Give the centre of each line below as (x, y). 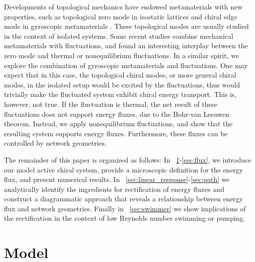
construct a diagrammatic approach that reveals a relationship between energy (124, 199)
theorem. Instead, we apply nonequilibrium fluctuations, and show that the (118, 124)
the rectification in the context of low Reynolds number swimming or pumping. (125, 218)
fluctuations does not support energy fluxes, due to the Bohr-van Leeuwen (117, 114)
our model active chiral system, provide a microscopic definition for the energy (124, 169)
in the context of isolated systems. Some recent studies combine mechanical (119, 36)
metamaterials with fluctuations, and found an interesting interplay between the (126, 45)
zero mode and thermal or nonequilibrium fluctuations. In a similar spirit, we (122, 55)
